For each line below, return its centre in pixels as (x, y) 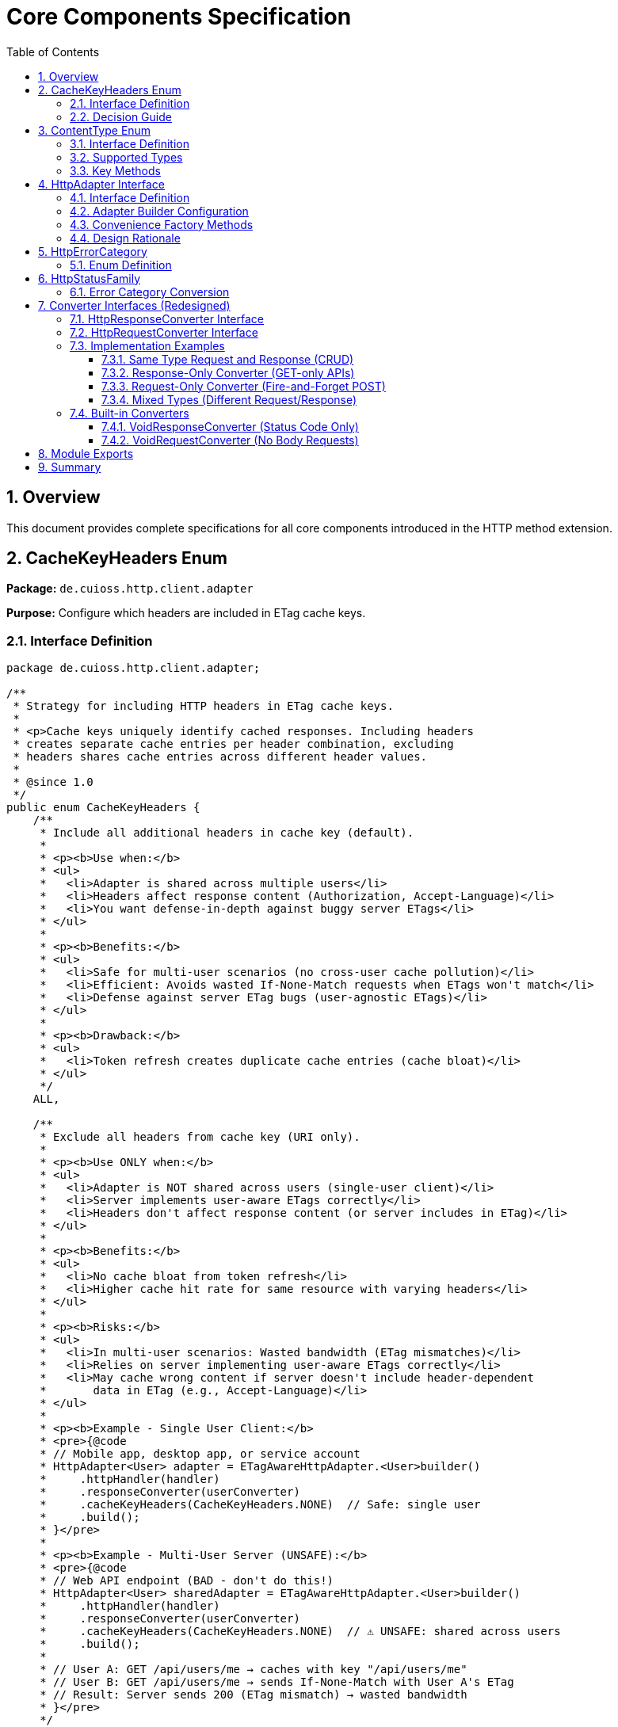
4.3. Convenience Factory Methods (162, 224)
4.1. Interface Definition (130, 197)
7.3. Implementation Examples (147, 345)
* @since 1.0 (53, 782)
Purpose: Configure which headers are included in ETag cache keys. (186, 613)
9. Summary (70, 467)
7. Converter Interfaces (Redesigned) (134, 305)
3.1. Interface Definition (130, 143)
